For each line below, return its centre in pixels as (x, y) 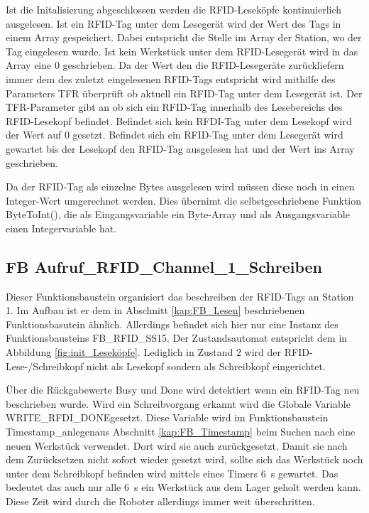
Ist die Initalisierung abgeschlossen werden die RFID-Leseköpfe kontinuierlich (174, 9)
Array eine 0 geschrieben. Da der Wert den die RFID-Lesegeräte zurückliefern (175, 65)
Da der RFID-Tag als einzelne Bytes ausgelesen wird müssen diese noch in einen (180, 187)
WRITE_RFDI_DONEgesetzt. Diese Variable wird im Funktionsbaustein (167, 417)
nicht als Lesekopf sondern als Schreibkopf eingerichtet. (206, 366)
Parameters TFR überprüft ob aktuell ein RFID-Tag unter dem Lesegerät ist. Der (184, 93)
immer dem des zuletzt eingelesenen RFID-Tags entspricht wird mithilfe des (171, 79)
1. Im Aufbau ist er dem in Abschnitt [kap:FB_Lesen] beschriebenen (155, 310)
